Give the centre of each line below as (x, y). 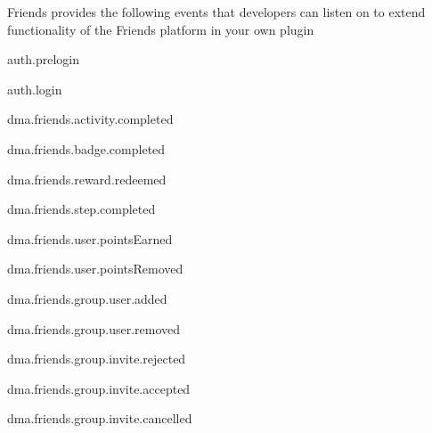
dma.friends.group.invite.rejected (97, 359)
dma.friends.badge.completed (86, 148)
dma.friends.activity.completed (90, 119)
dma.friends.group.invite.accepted (99, 388)
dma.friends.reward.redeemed (87, 179)
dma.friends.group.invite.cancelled (100, 418)
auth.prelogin (43, 59)
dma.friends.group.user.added (87, 298)
